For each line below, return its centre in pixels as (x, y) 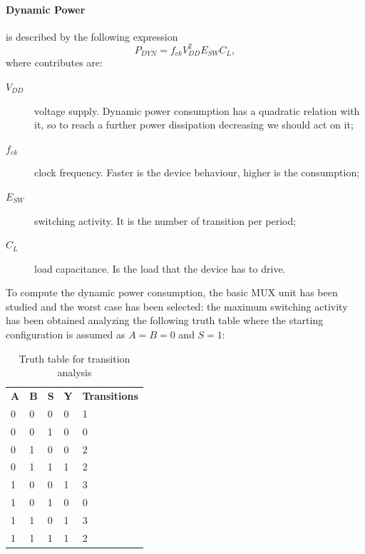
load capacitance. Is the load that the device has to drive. (160, 268)
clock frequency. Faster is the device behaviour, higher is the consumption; (197, 172)
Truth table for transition (74, 358)
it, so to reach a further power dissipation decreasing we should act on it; (194, 125)
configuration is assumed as (66, 334)
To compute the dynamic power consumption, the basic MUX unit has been (172, 292)
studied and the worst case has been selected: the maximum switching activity (177, 306)
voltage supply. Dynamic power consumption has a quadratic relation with (197, 110)
